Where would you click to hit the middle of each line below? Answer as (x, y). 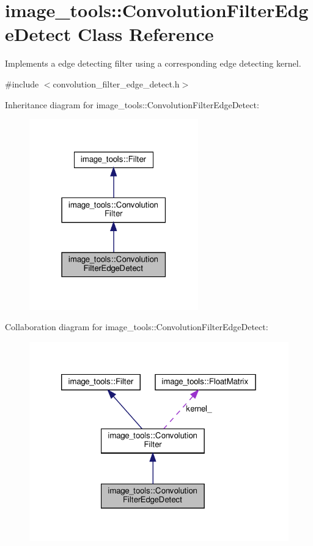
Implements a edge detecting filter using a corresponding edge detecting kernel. (153, 63)
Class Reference (146, 34)
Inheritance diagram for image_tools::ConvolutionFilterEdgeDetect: (132, 104)
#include (22, 83)
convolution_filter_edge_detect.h (116, 83)
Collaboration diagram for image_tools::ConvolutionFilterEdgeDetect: (137, 327)
